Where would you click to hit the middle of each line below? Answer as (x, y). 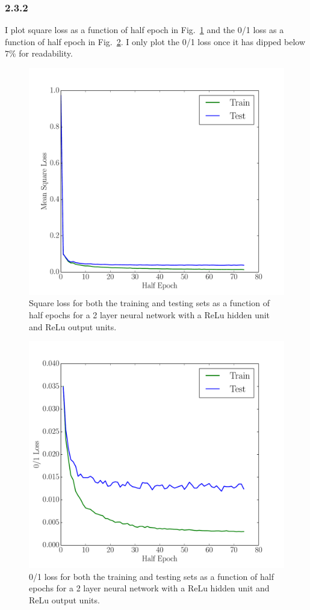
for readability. (46, 53)
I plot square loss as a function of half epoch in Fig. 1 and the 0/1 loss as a (144, 30)
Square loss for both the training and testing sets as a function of (149, 303)
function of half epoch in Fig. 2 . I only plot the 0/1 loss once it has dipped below (155, 41)
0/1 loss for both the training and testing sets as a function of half (151, 576)
